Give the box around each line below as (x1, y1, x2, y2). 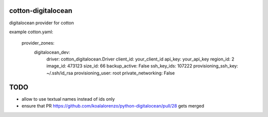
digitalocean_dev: (34, 49, 70, 55)
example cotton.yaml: (9, 29, 54, 35)
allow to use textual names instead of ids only (21, 96, 115, 102)
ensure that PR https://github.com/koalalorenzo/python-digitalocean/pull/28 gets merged (21, 103, 204, 109)
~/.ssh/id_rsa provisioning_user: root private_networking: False (46, 70, 175, 76)
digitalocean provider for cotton (9, 20, 74, 26)
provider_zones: (21, 40, 55, 46)
